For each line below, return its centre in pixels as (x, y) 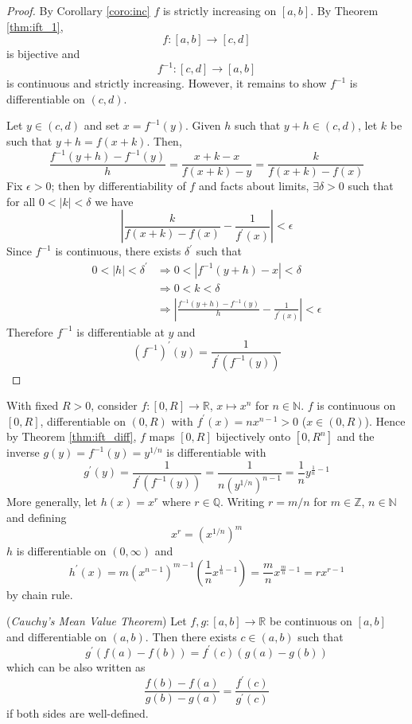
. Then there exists (191, 636)
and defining (37, 517)
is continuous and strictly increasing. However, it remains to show (167, 83)
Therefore (30, 331)
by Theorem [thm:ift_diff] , (72, 436)
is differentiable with (216, 452)
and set (102, 125)
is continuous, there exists (118, 251)
